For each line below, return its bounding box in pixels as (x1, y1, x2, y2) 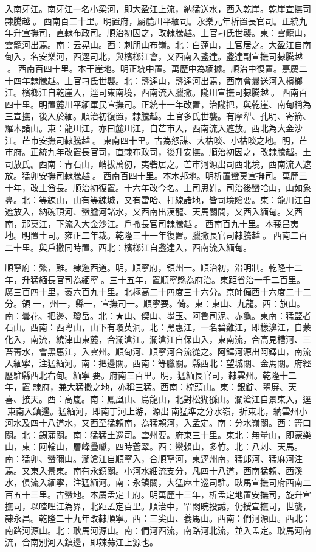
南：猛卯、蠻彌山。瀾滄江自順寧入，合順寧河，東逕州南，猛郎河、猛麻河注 (5, 452, 303, 464)
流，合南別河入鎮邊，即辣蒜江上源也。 (5, 536, 158, 548)
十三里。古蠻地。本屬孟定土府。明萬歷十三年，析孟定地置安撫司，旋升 (21, 487, 303, 500)
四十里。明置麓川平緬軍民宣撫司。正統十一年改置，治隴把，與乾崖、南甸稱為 (5, 97, 311, 110)
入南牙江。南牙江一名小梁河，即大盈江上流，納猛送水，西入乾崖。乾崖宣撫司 (5, 2, 311, 15)
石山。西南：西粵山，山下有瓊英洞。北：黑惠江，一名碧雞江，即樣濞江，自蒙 (5, 321, 311, 334)
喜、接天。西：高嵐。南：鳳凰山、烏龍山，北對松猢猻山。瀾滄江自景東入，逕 (5, 393, 311, 405)
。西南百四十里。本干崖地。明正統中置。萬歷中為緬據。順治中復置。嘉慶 (7, 61, 299, 74)
